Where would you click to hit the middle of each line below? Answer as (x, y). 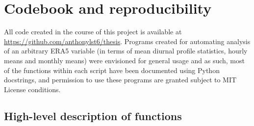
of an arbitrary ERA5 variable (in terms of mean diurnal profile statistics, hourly (126, 51)
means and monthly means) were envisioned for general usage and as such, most (124, 60)
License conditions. (32, 89)
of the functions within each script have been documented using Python (112, 70)
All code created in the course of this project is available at (93, 32)
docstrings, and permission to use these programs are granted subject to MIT (120, 80)
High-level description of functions (93, 115)
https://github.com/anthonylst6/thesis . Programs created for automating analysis (127, 41)
